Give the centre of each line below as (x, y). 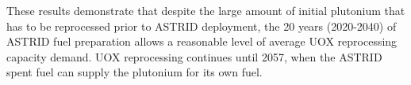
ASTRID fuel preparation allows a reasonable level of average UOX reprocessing (202, 41)
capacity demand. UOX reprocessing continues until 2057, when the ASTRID (194, 56)
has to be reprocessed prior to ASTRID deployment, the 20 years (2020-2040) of (202, 26)
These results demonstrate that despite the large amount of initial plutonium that (206, 10)
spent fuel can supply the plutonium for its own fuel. (134, 72)
